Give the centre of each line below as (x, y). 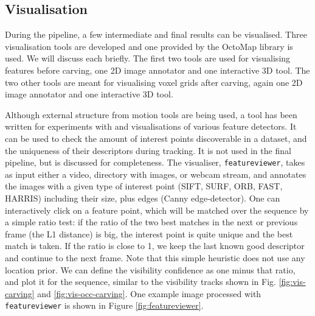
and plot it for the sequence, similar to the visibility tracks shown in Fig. (140, 282)
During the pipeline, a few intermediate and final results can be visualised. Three (156, 34)
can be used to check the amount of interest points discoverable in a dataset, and (156, 138)
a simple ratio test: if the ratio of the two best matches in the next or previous (151, 222)
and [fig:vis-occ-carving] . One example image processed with (149, 293)
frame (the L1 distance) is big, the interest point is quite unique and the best (149, 233)
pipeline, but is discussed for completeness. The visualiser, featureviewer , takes (155, 162)
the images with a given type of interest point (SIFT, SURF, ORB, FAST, (144, 186)
